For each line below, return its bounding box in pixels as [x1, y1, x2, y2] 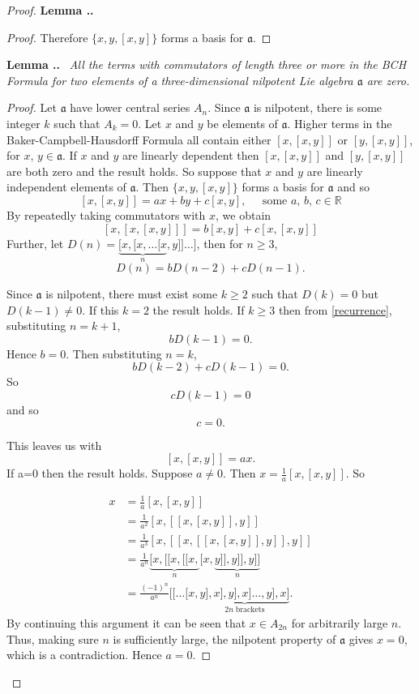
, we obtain [216, 206, 271, 223]
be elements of [207, 114, 278, 131]
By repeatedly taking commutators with [6, 206, 206, 223]
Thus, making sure [6, 630, 99, 647]
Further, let [6, 234, 64, 251]
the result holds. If [152, 301, 245, 318]
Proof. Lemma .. [6, 2, 94, 18]
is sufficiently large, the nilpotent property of [113, 630, 336, 647]
